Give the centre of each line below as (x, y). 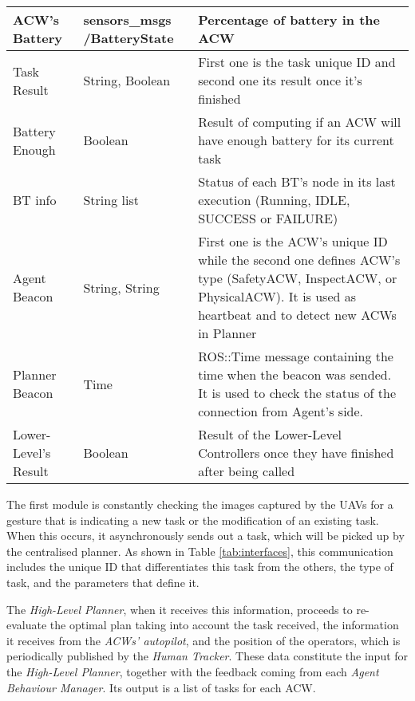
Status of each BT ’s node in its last (297, 181)
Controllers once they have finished (296, 453)
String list (111, 200)
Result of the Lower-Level (270, 434)
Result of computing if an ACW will (300, 122)
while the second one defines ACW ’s (299, 260)
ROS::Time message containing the (296, 356)
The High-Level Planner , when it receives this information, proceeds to (180, 609)
